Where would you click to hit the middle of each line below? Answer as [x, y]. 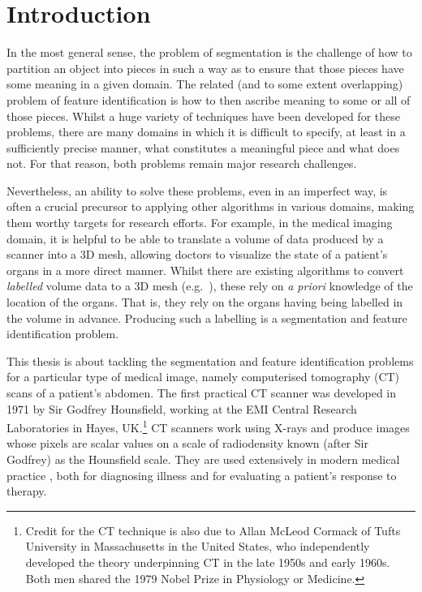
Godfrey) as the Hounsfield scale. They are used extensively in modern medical [203, 459]
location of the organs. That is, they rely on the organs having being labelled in [205, 302]
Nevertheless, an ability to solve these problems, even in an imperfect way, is [197, 190]
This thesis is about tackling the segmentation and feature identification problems [210, 360]
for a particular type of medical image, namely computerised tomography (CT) [203, 377]
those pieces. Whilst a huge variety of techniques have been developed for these [203, 116]
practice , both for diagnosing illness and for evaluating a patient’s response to [202, 475]
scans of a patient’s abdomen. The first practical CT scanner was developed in [202, 393]
